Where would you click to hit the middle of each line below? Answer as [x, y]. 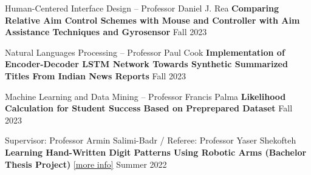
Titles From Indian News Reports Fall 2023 [95, 75]
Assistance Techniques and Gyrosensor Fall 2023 [106, 32]
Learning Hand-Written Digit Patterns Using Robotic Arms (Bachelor [156, 152]
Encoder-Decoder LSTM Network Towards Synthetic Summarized [146, 64]
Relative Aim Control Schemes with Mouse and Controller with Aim [152, 20]
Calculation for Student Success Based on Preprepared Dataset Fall [149, 108]
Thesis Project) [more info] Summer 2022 [86, 164]
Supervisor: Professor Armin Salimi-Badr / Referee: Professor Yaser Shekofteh [151, 140]
